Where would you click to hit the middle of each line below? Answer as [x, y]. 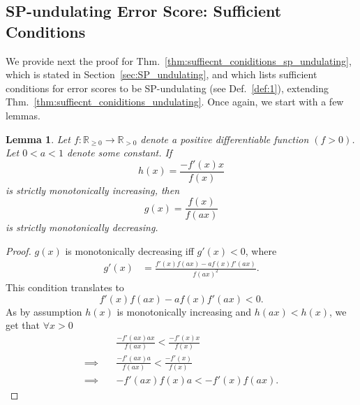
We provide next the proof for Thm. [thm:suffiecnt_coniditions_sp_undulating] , [179, 60]
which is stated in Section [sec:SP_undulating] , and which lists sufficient [162, 74]
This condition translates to [65, 287]
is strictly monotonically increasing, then [93, 190]
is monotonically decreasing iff [129, 251]
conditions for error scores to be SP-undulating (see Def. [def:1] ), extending [167, 88]
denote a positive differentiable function [225, 139]
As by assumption [44, 311]
